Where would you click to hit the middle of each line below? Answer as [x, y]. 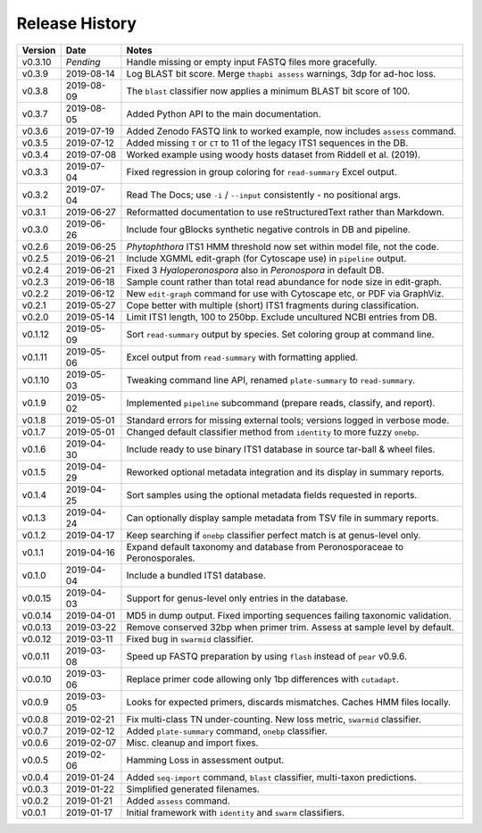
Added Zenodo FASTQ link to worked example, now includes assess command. [291, 131]
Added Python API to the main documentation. [224, 113]
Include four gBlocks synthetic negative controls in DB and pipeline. [268, 229]
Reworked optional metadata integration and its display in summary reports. [285, 471]
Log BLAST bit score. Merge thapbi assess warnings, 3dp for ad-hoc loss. [281, 73]
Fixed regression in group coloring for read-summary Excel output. [262, 171]
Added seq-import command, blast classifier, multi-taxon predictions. [271, 777]
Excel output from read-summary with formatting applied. [242, 357]
